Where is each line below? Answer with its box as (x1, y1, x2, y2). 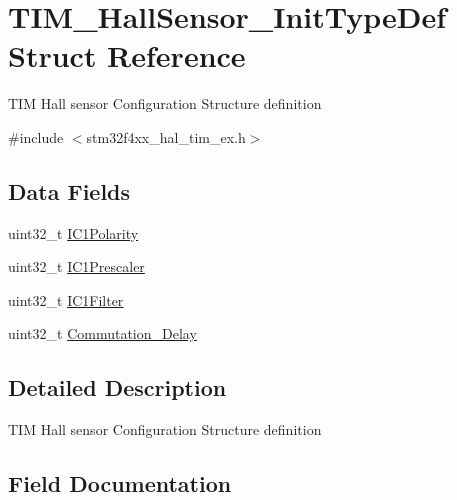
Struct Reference (8, 35, 246, 76)
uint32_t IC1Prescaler (8, 256, 145, 277)
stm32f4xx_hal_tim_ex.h (86, 126, 246, 147)
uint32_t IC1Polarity (8, 222, 139, 243)
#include (8, 126, 64, 147)
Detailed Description (8, 372, 227, 403)
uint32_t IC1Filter (8, 289, 124, 310)
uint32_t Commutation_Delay (8, 323, 197, 344)
